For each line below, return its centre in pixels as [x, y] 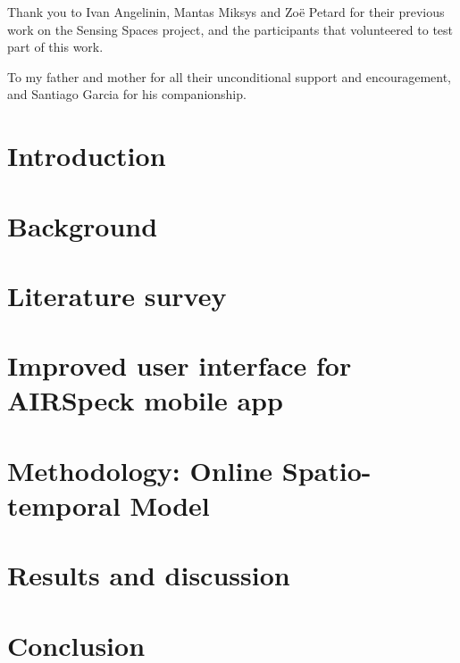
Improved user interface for [180, 365]
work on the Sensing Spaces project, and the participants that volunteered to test [230, 29]
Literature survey [117, 295]
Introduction [87, 156]
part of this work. [55, 47]
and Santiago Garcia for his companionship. [127, 94]
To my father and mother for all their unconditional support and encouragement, [229, 76]
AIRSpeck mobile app [145, 400]
